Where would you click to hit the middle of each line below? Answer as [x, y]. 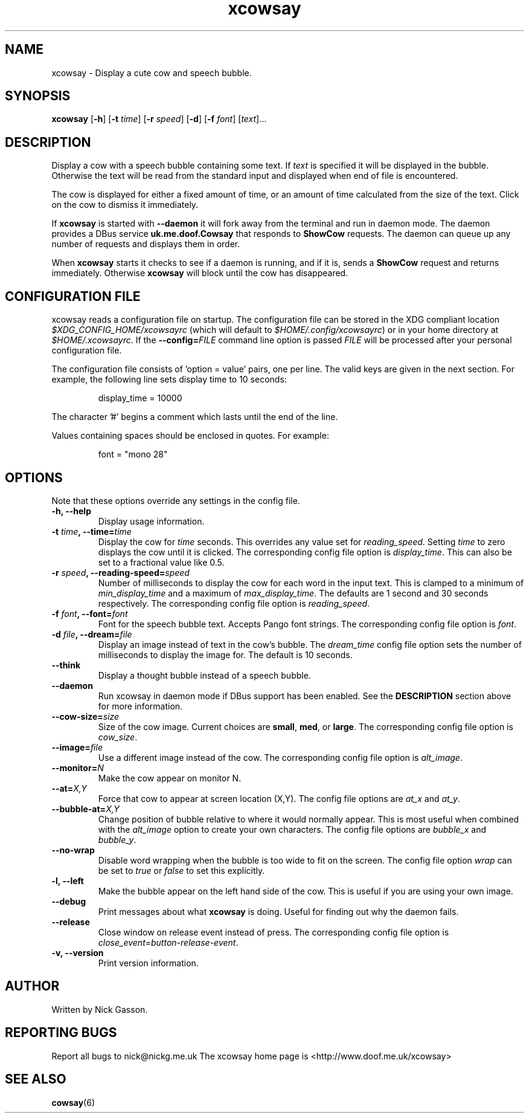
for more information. [140, 706]
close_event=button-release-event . [168, 942]
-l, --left [68, 881]
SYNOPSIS [38, 96]
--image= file [77, 747]
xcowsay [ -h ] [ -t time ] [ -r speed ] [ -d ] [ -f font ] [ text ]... [159, 119]
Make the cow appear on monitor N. [170, 778]
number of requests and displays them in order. [146, 244]
